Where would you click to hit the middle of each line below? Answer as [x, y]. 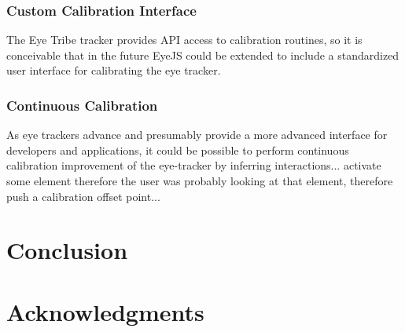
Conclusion [67, 250]
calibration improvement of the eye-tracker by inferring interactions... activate [194, 165]
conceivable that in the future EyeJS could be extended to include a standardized [203, 55]
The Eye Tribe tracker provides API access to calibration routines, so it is [184, 40]
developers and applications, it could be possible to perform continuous [178, 150]
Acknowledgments [105, 311]
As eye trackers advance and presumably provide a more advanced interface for [197, 135]
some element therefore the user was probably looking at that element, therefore [200, 181]
